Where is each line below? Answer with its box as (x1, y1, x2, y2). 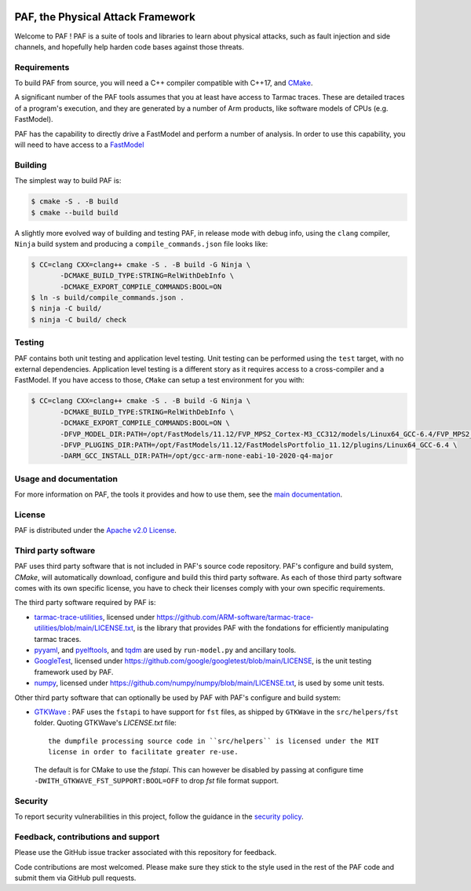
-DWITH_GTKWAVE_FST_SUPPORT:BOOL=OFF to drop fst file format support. (34, 775, 279, 785)
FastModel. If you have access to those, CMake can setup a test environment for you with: (14, 376, 305, 385)
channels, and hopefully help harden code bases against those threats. (14, 42, 245, 51)
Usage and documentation (14, 473, 118, 484)
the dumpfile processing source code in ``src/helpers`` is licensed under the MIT (48, 736, 380, 746)
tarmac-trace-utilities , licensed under (34, 612, 155, 621)
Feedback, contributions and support (14, 831, 160, 842)
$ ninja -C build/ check (31, 315, 127, 324)
